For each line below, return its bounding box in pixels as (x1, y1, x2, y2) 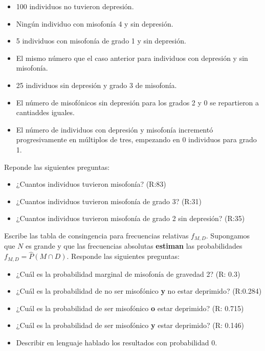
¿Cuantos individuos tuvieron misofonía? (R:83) (16, 179, 166, 189)
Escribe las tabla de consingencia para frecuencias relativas (4, 230, 189, 240)
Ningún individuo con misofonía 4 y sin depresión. (16, 18, 173, 29)
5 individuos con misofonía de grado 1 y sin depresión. (16, 35, 186, 46)
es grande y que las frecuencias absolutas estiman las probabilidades (25, 240, 242, 251)
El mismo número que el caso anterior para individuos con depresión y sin (16, 52, 248, 63)
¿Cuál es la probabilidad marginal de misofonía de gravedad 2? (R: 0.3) (16, 268, 240, 279)
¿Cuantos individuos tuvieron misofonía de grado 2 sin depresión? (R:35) (16, 213, 245, 224)
